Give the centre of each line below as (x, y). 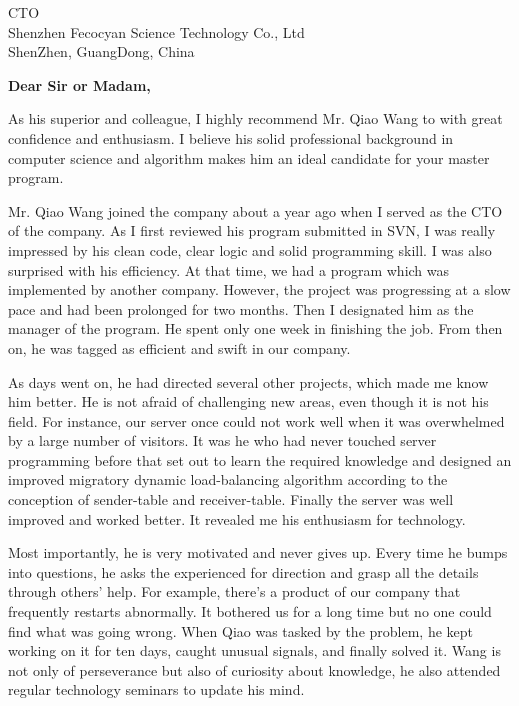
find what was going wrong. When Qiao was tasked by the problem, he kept (241, 630)
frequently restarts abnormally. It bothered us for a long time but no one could (250, 611)
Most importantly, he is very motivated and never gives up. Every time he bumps (258, 552)
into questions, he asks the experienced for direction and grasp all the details (243, 571)
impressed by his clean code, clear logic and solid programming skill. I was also (250, 249)
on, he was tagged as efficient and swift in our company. (179, 347)
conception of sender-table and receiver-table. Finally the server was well (231, 499)
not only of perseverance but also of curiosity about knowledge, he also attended (254, 669)
